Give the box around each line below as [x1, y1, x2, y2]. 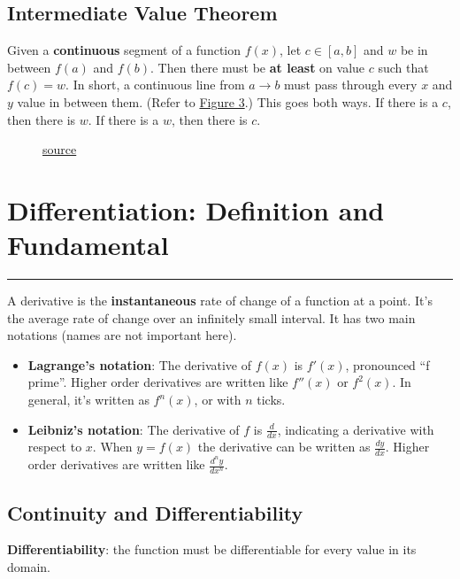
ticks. [257, 390, 286, 409]
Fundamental [7, 227, 169, 263]
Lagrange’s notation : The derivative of [27, 355, 251, 374]
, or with [194, 390, 241, 409]
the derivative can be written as [197, 437, 371, 456]
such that [378, 58, 429, 76]
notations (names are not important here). [7, 326, 237, 344]
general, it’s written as [27, 390, 149, 409]
